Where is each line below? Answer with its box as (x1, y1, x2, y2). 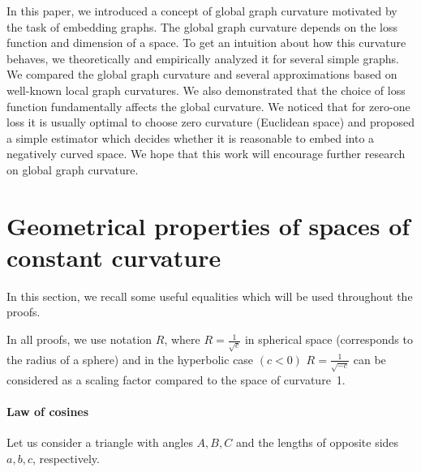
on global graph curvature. (6, 161, 139, 178)
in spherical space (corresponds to (244, 331, 413, 348)
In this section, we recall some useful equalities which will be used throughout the (6, 287, 413, 304)
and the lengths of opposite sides (235, 434, 399, 451)
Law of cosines (6, 403, 89, 420)
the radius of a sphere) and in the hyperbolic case (6, 350, 254, 367)
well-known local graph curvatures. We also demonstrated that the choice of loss (6, 81, 406, 98)
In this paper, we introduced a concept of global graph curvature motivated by (6, 2, 397, 19)
